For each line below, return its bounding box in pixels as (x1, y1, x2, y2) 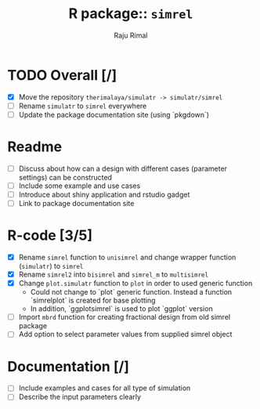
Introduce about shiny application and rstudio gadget (18, 190, 190, 199)
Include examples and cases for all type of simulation (18, 383, 191, 393)
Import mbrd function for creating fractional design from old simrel (18, 313, 231, 322)
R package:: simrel (68, 5, 193, 23)
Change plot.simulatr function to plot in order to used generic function (18, 279, 253, 288)
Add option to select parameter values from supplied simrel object (18, 330, 233, 339)
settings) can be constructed (18, 172, 113, 182)
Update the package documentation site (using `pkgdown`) (18, 110, 209, 119)
